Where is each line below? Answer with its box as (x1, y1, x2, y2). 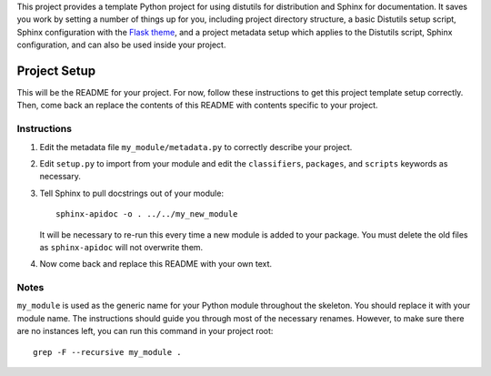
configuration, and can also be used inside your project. (16, 39, 226, 50)
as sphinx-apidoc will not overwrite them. (39, 241, 204, 252)
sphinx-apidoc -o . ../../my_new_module (55, 209, 238, 219)
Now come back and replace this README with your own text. (39, 259, 273, 269)
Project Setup (16, 63, 96, 78)
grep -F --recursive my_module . (33, 347, 182, 357)
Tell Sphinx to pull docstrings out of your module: (39, 188, 225, 198)
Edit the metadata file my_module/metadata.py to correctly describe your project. (39, 141, 353, 152)
